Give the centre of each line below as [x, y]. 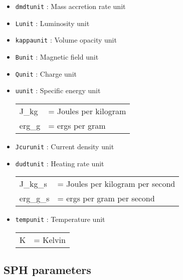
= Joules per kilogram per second [116, 184]
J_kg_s [33, 184]
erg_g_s [34, 198]
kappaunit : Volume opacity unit [66, 40]
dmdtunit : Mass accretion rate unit [70, 6]
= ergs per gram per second [106, 198]
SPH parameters [47, 270]
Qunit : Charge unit [46, 73]
